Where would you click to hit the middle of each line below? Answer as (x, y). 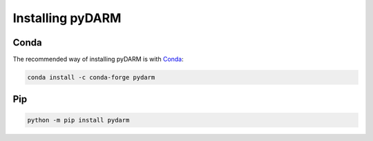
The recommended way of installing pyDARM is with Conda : (98, 59)
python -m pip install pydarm (78, 120)
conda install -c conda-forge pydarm (91, 77)
